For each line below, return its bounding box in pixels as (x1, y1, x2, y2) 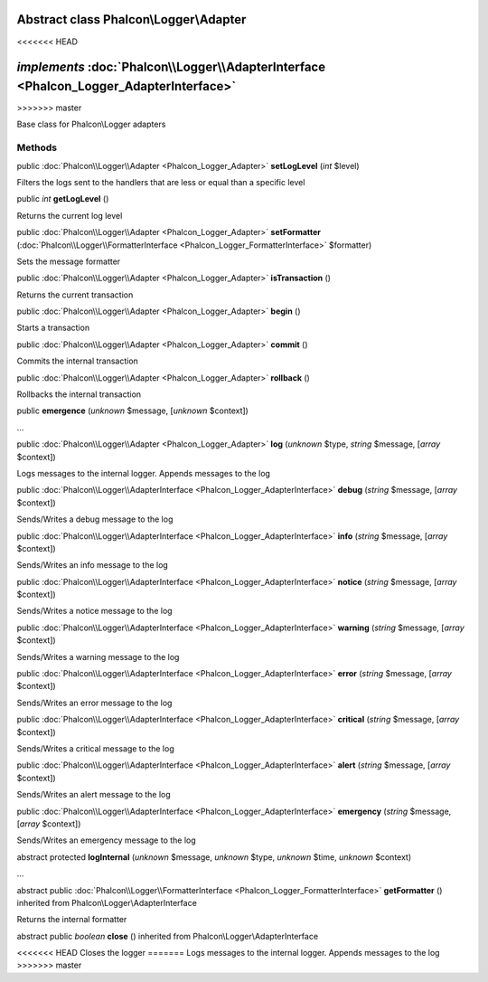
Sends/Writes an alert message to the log (16, 789, 171, 800)
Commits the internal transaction (16, 355, 139, 366)
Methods (16, 141, 58, 154)
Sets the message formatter (16, 256, 121, 267)
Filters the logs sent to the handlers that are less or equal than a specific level (16, 176, 305, 187)
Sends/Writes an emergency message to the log (16, 835, 196, 845)
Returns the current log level (16, 210, 123, 221)
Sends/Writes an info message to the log (16, 560, 169, 571)
